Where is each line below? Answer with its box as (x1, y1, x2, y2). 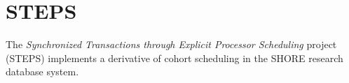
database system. (6, 64, 79, 79)
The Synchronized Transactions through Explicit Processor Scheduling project (6, 37, 337, 52)
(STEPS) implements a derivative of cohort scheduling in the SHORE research (6, 50, 343, 65)
